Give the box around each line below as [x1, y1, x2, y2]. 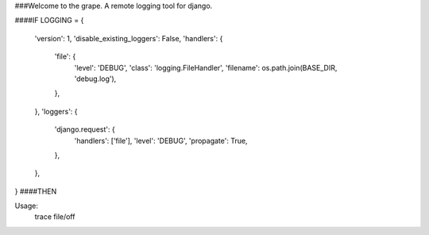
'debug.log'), [74, 74, 117, 83]
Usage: [14, 201, 39, 210]
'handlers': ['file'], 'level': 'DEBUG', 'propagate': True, [74, 136, 248, 145]
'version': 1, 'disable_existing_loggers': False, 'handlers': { [34, 33, 223, 43]
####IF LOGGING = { [14, 16, 84, 25]
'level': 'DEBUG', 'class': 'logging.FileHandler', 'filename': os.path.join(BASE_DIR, [74, 63, 338, 72]
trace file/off [34, 212, 75, 222]
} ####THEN [14, 187, 57, 196]
